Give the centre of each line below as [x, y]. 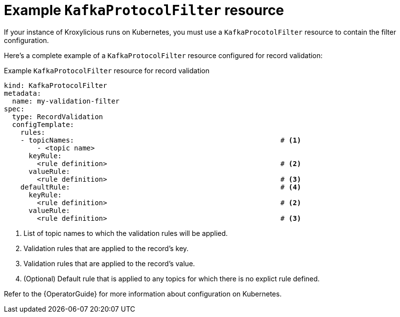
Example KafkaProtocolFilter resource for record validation [107, 70]
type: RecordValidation [58, 116]
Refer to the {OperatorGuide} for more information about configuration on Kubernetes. [143, 294]
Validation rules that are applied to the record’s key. [106, 248]
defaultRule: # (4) [161, 187]
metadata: [23, 93]
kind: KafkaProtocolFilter [56, 85]
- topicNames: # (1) [161, 140]
